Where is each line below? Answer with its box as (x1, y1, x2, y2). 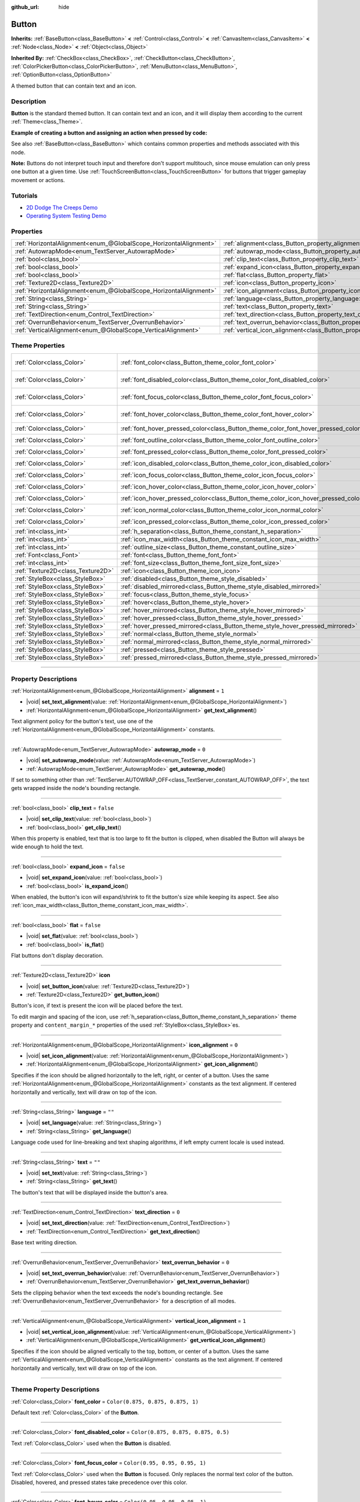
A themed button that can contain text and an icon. (11, 82, 137, 90)
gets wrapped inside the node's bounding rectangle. (11, 785, 141, 792)
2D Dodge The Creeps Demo (26, 204, 98, 211)
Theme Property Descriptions (11, 1385, 100, 1394)
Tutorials (11, 191, 38, 199)
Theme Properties (11, 341, 65, 350)
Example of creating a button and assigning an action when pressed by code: (11, 129, 208, 136)
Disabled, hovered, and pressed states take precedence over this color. (11, 1479, 188, 1486)
